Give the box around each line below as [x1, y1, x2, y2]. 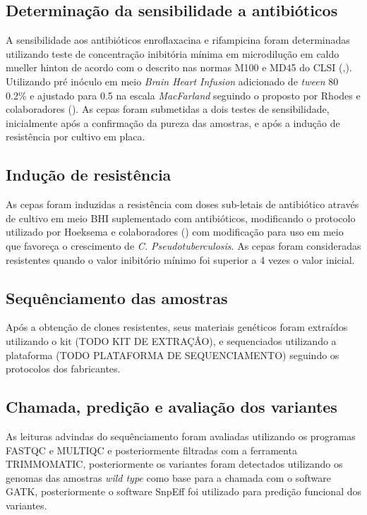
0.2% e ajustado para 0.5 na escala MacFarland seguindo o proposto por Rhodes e [6, 87, 361, 102]
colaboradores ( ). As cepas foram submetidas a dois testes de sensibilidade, [6, 102, 330, 116]
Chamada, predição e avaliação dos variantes [6, 396, 337, 418]
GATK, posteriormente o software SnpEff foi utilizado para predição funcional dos [6, 484, 361, 499]
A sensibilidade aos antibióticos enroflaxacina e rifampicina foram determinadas [6, 32, 350, 47]
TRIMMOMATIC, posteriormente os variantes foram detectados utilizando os [6, 456, 343, 471]
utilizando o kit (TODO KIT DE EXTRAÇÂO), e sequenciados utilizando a [6, 333, 337, 348]
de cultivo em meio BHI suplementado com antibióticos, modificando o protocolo [6, 210, 356, 225]
